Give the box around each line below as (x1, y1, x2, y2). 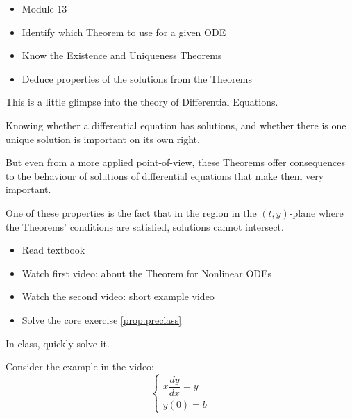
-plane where (289, 205, 344, 220)
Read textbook (22, 243, 85, 257)
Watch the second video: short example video (22, 289, 215, 304)
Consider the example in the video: (6, 359, 155, 374)
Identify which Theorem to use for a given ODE (22, 24, 226, 39)
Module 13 (22, 1, 67, 15)
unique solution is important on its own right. (6, 131, 200, 146)
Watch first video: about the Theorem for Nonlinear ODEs (22, 265, 272, 280)
